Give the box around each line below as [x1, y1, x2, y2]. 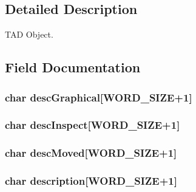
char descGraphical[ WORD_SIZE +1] [5, 89, 192, 105]
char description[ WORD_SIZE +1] [5, 173, 177, 188]
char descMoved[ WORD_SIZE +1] [5, 145, 177, 160]
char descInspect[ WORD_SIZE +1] [5, 117, 180, 132]
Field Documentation [5, 58, 141, 77]
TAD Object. [5, 28, 53, 41]
